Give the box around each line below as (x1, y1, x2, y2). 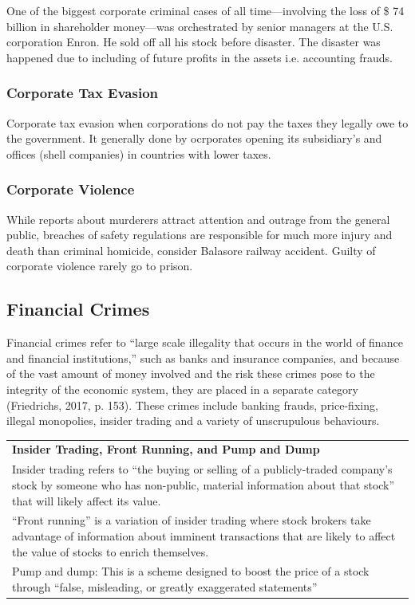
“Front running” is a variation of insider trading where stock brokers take (12, 512, 371, 528)
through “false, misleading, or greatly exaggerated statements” (12, 578, 318, 595)
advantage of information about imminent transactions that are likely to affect (12, 527, 396, 544)
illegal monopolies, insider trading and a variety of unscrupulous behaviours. (6, 412, 380, 429)
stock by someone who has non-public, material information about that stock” (12, 476, 395, 493)
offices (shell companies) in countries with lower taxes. (6, 145, 271, 162)
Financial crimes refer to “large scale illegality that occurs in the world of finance (6, 334, 403, 351)
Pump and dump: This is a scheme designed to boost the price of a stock (12, 563, 370, 579)
